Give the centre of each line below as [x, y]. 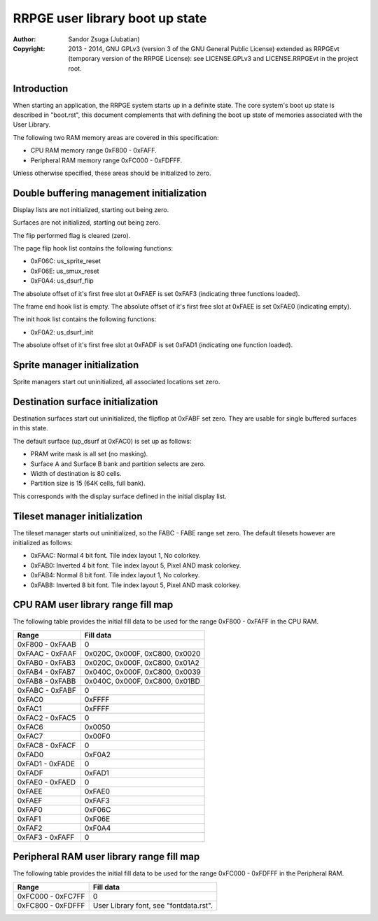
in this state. [30, 428]
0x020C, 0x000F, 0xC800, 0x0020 [142, 653]
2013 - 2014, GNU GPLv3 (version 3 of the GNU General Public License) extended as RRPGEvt [204, 48]
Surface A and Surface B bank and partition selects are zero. [118, 464]
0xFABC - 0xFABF [47, 690]
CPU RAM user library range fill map [93, 605]
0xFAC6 [30, 726]
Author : [24, 39]
